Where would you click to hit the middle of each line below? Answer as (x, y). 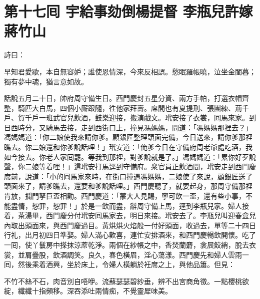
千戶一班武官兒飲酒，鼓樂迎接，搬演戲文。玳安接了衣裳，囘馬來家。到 (140, 118)
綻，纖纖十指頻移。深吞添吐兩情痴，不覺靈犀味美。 (88, 291)
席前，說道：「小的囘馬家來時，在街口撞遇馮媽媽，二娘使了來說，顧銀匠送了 (128, 176)
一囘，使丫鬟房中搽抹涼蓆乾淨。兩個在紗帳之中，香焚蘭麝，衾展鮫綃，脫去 (126, 245)
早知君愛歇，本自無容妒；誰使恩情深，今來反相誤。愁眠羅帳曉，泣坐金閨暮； (130, 71)
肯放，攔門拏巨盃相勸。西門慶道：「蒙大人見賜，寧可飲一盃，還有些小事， (125, 196)
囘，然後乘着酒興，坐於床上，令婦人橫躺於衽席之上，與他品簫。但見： (119, 264)
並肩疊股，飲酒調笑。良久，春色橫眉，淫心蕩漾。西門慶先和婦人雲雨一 (133, 254)
